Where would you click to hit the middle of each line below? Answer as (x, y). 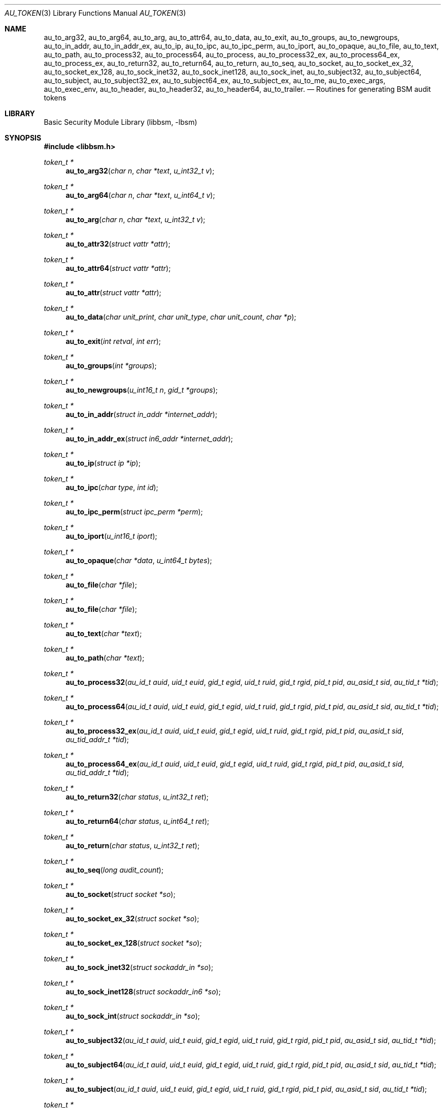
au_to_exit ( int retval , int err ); (113, 341)
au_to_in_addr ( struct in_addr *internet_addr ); (142, 414)
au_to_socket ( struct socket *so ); (121, 894)
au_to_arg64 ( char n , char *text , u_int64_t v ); (140, 195)
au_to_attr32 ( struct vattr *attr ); (118, 244)
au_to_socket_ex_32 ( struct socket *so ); (132, 919)
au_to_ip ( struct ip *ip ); (103, 463)
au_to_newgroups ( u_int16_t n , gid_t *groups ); (142, 390)
